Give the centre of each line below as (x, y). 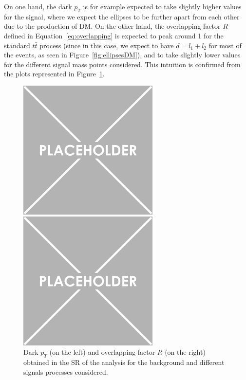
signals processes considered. (66, 371)
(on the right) (185, 352)
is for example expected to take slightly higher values (162, 6)
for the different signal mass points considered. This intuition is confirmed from (122, 64)
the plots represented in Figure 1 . (54, 74)
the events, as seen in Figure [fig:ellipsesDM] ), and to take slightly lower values (122, 55)
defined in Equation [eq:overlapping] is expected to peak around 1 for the (114, 35)
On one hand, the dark (38, 6)
